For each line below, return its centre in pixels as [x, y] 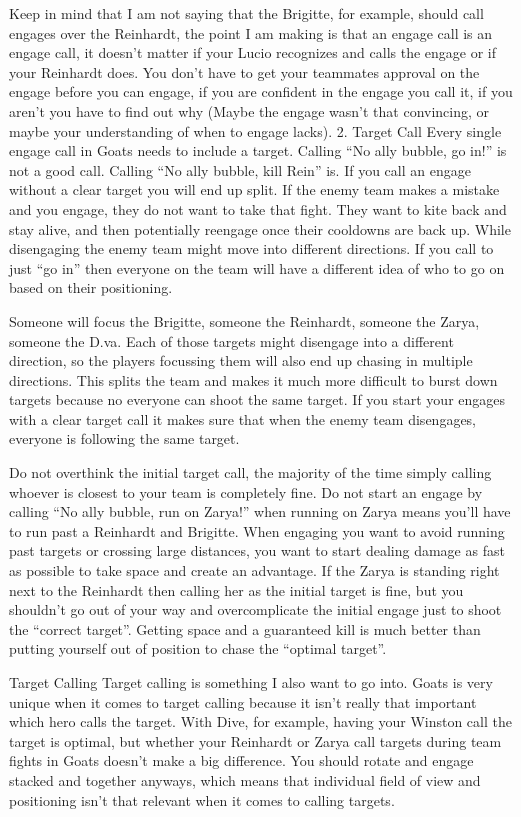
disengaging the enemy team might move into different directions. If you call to [251, 248]
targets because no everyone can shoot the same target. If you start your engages [257, 399]
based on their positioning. [91, 287]
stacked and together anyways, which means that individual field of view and [245, 779]
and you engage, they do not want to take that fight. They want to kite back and [258, 208]
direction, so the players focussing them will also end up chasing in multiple [241, 360]
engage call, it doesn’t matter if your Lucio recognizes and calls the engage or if [253, 52]
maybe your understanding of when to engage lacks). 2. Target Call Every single [255, 130]
